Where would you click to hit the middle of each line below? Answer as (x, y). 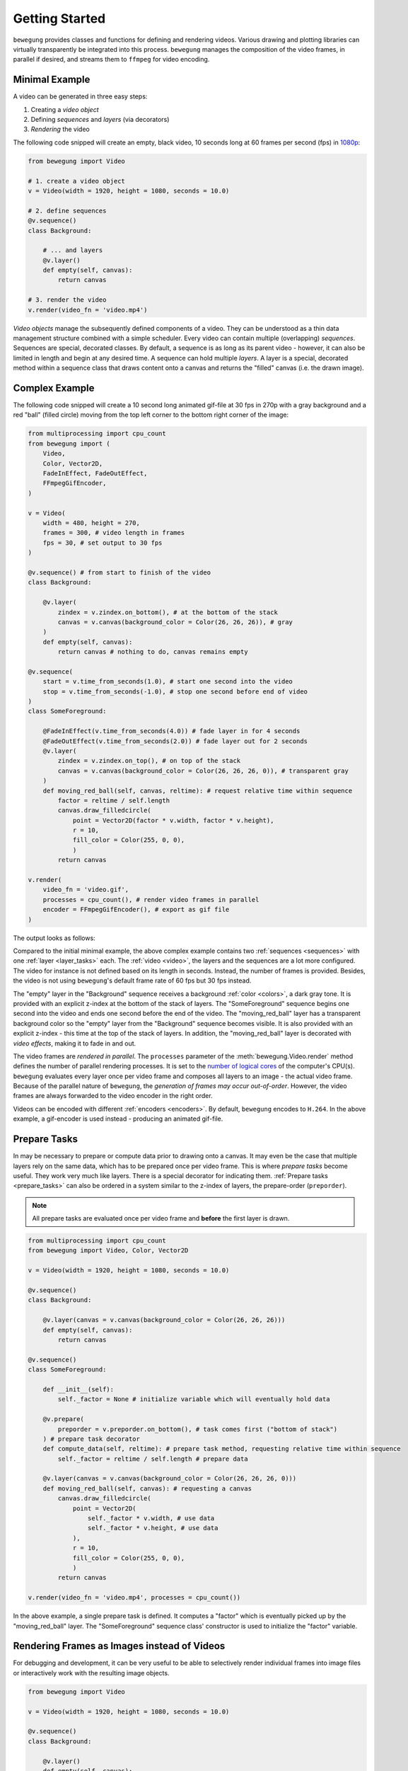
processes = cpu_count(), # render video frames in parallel (151, 899)
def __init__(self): (78, 1389)
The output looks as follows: (54, 938)
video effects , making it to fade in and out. (75, 1043)
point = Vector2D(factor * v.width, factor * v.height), (173, 820)
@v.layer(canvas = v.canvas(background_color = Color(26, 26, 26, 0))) (170, 1478)
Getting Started (59, 18)
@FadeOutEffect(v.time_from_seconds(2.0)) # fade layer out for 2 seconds (175, 741)
